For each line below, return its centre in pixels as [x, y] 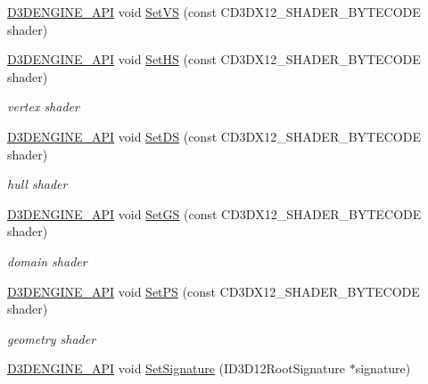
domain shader [47, 261]
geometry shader [52, 338]
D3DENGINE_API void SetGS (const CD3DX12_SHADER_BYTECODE [214, 213]
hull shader [37, 184]
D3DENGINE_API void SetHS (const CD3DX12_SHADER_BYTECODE [214, 59]
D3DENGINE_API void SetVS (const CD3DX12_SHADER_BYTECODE [214, 12]
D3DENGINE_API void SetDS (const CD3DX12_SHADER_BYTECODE [214, 136]
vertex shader [43, 106]
